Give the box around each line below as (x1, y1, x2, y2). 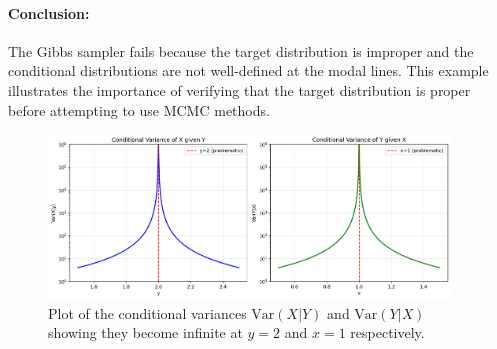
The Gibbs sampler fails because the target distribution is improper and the (8, 40, 474, 61)
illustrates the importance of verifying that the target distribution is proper (8, 79, 471, 100)
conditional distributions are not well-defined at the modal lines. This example (8, 60, 489, 81)
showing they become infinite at (48, 322, 243, 343)
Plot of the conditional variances (48, 302, 247, 323)
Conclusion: (8, 2, 90, 23)
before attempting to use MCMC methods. (8, 99, 270, 120)
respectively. (350, 322, 425, 343)
